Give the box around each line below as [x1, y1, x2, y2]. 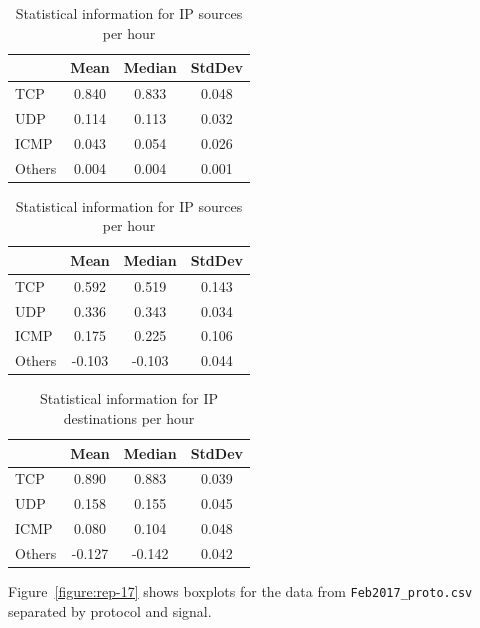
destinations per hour [63, 407, 195, 428]
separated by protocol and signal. [8, 600, 212, 621]
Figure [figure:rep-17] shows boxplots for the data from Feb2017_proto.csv [8, 580, 473, 601]
